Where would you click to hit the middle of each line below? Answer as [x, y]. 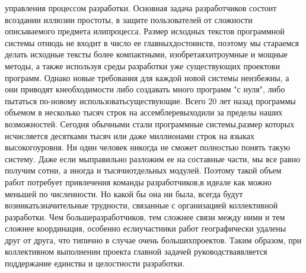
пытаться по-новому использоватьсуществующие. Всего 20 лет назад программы [150, 100]
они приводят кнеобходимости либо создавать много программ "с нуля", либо [145, 89]
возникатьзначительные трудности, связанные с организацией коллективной [141, 205]
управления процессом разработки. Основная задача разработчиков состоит [141, 8]
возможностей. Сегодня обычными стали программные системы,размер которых [150, 123]
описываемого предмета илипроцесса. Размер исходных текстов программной [145, 31]
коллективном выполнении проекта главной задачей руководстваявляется [136, 251]
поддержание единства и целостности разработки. [95, 263]
